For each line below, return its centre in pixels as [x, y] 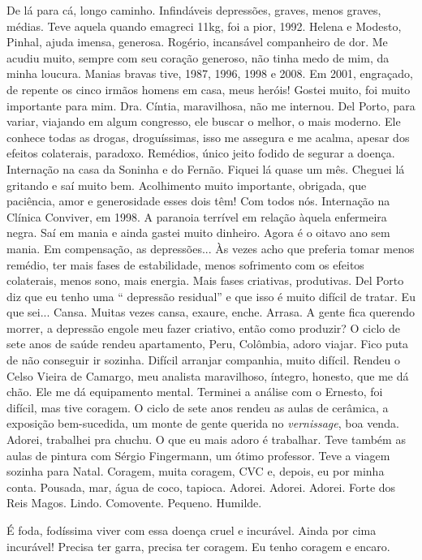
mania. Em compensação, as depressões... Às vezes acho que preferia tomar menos [211, 248]
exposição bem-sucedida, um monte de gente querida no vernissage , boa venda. [203, 423]
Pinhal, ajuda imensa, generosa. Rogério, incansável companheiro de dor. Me [197, 42]
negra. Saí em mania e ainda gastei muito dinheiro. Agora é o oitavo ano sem [198, 233]
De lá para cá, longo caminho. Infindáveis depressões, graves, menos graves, [194, 10]
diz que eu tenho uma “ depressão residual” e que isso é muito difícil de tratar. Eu [211, 296]
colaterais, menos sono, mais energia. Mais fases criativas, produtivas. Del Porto [205, 280]
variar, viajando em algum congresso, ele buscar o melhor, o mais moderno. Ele [204, 121]
